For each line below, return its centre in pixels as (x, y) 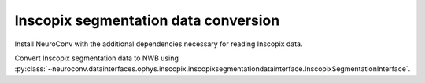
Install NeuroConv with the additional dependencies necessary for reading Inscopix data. (159, 44)
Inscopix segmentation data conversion (147, 20)
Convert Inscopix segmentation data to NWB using (96, 58)
